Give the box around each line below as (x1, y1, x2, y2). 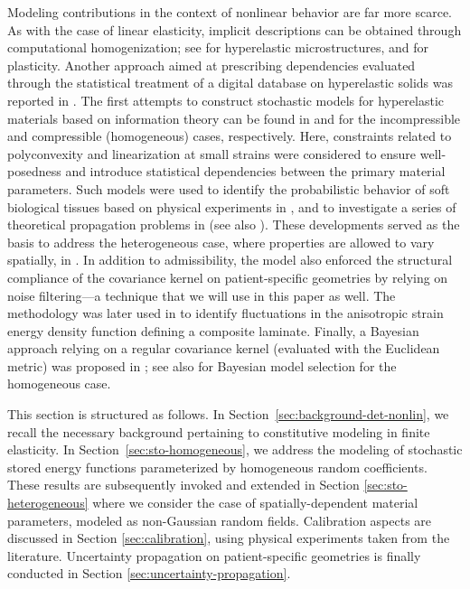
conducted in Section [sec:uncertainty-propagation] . (7, 564, 291, 583)
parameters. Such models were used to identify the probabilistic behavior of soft (7, 179, 450, 198)
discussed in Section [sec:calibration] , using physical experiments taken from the (7, 528, 450, 547)
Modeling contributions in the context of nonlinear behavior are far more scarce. (7, 3, 453, 21)
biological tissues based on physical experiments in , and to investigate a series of (7, 197, 456, 216)
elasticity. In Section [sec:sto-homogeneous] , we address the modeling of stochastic (7, 440, 463, 459)
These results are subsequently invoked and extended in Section (7, 475, 360, 494)
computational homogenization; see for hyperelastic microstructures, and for (7, 38, 429, 57)
